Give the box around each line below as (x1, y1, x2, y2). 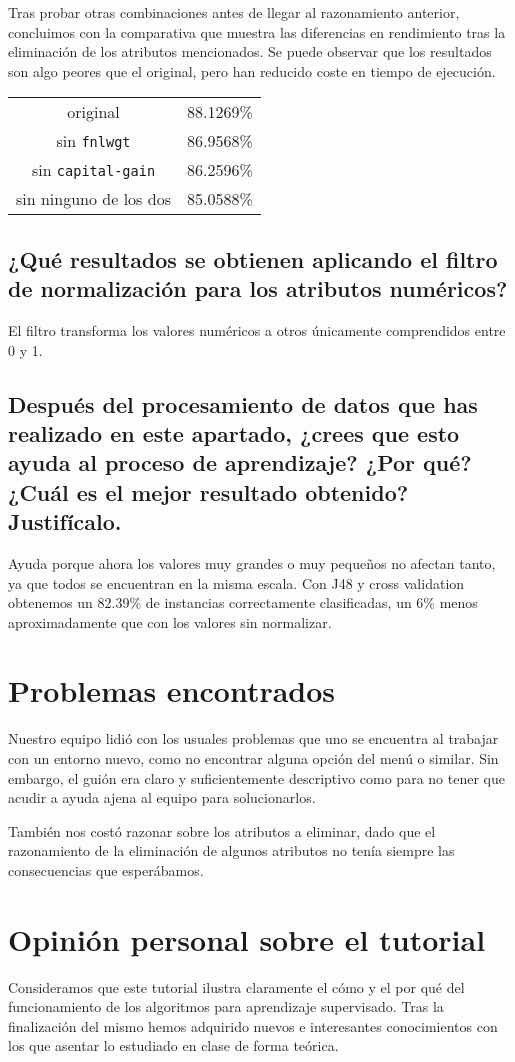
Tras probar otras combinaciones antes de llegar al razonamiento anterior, (8, 2, 460, 22)
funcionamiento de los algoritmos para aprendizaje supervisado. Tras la (8, 996, 444, 1017)
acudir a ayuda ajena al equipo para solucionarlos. (8, 787, 316, 808)
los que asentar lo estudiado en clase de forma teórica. (8, 1035, 339, 1056)
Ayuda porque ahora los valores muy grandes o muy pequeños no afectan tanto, (8, 552, 496, 573)
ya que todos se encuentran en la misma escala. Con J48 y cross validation (8, 572, 465, 593)
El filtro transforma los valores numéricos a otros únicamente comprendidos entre (8, 319, 506, 340)
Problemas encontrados (8, 670, 336, 711)
